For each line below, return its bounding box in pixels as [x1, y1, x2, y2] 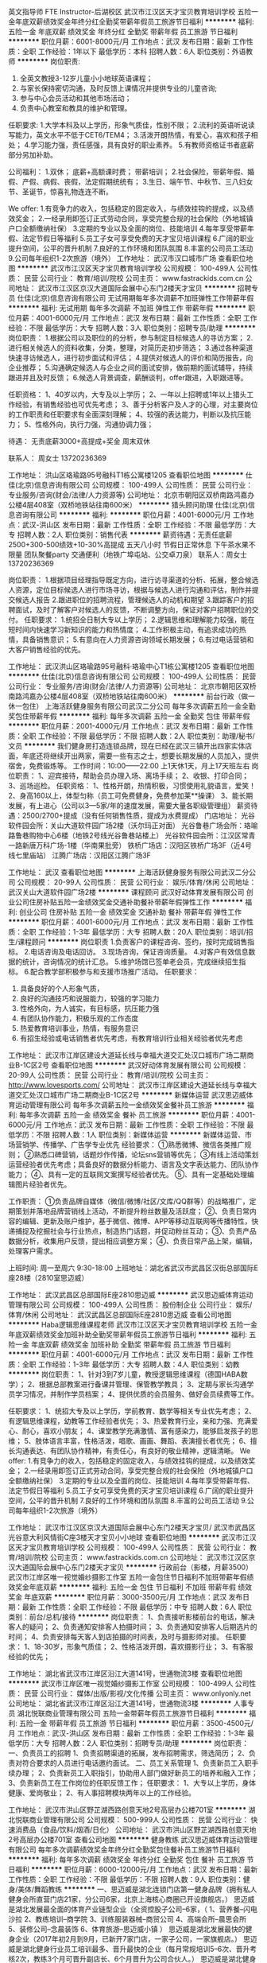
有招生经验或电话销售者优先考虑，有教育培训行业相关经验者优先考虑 [19, 1033, 243, 1043]
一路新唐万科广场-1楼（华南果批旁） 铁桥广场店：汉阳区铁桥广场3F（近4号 [8, 841, 253, 849]
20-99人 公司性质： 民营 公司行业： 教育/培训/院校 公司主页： [8, 1071, 211, 1079]
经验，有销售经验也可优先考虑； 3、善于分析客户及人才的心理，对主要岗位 [14, 400, 258, 409]
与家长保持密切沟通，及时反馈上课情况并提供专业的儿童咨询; [19, 84, 218, 93]
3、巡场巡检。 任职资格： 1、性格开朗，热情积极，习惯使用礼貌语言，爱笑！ [8, 781, 257, 790]
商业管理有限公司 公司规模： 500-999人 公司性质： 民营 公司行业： [29, 1815, 250, 1824]
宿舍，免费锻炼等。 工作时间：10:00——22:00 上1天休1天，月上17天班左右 [8, 761, 250, 770]
